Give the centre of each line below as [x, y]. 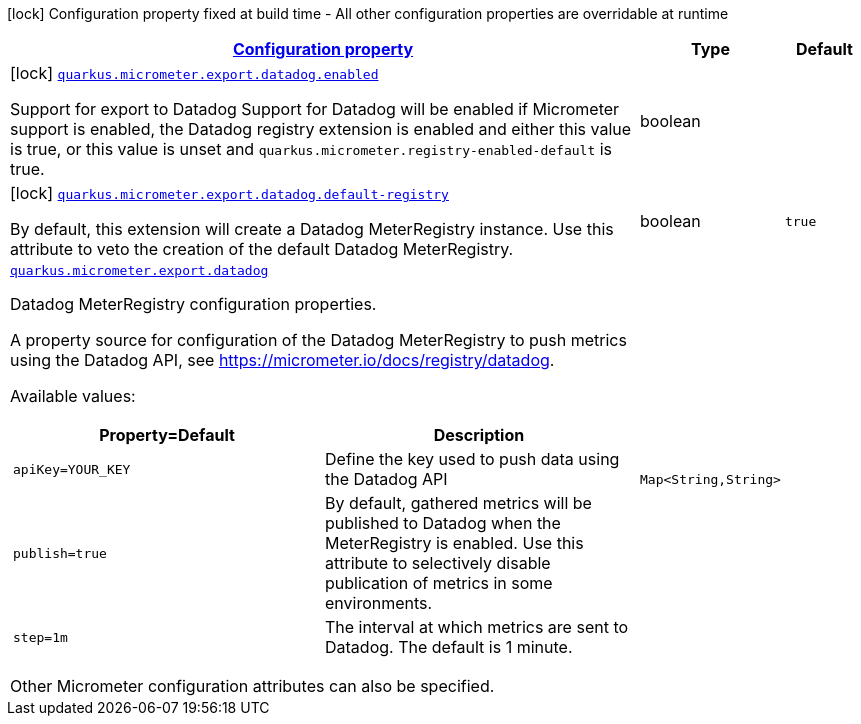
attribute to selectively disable [438, 563]
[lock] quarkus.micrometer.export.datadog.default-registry [229, 193]
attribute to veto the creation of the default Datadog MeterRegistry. [262, 249]
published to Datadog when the [443, 523]
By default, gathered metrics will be [458, 503]
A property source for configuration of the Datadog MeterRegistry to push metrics [318, 340]
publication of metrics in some [439, 583]
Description [479, 435]
